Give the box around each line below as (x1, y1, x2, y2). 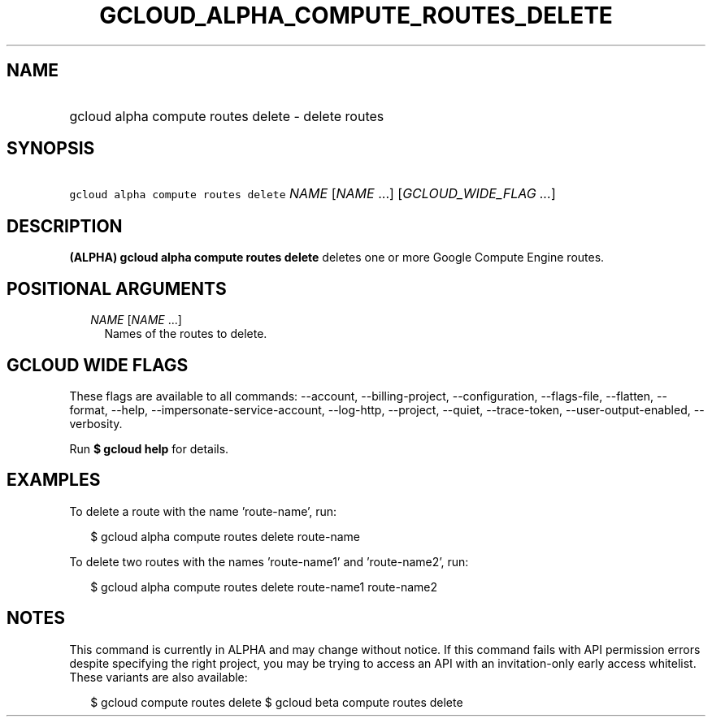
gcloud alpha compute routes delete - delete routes (69, 107, 384, 124)
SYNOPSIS (7, 138, 95, 159)
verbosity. (69, 416, 123, 431)
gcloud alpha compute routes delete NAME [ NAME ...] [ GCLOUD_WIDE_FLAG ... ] (69, 185, 556, 202)
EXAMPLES (7, 470, 101, 491)
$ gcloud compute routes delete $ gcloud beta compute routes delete (90, 695, 463, 709)
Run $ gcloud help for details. (69, 441, 229, 456)
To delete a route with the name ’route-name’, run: (69, 504, 337, 518)
